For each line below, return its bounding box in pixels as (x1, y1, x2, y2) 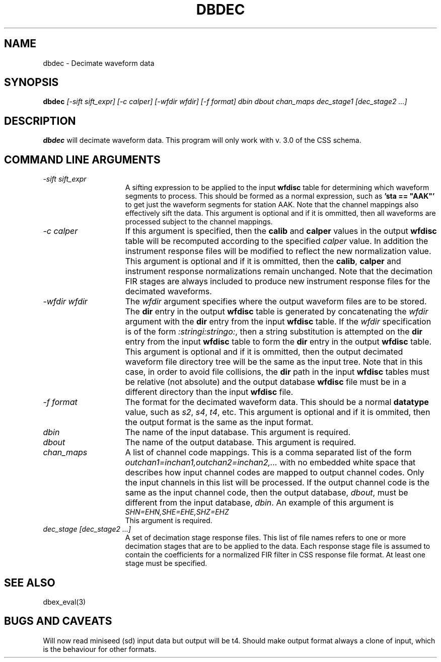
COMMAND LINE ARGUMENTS (4, 153, 161, 166)
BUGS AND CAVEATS (4, 615, 112, 628)
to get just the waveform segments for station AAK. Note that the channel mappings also (125, 200, 419, 209)
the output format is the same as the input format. (125, 417, 314, 428)
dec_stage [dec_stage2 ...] (43, 525, 131, 534)
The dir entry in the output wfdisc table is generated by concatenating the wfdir (125, 306, 428, 317)
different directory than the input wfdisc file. (125, 387, 293, 397)
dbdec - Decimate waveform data (43, 58, 155, 67)
